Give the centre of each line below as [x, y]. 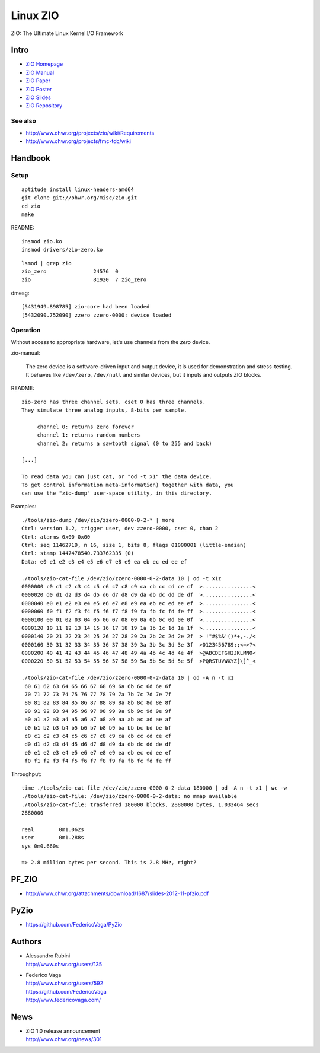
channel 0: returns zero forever [86, 427]
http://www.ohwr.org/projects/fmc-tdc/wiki [79, 141]
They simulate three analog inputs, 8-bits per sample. [104, 410]
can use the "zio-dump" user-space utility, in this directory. [117, 493]
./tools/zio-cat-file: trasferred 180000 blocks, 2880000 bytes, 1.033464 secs [140, 804]
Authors [26, 942]
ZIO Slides [39, 97]
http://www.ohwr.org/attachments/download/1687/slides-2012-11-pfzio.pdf [117, 893]
